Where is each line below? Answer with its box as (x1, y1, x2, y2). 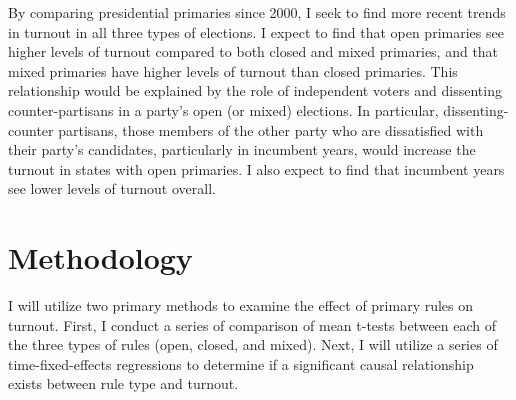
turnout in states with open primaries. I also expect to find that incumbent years (8, 158, 505, 179)
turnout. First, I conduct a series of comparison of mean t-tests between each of (8, 314, 497, 335)
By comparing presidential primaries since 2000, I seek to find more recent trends (8, 2, 506, 22)
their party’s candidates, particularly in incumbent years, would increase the (8, 139, 476, 160)
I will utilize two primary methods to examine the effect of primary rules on (8, 295, 474, 316)
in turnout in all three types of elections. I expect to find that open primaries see (8, 21, 504, 42)
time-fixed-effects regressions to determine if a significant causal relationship (8, 353, 474, 374)
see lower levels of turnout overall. (8, 178, 216, 199)
